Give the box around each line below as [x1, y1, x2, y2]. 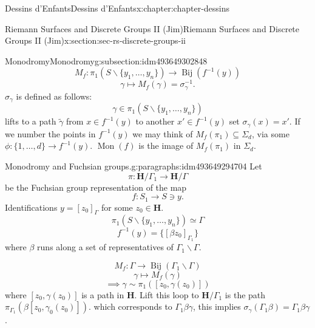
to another [135, 115, 175, 128]
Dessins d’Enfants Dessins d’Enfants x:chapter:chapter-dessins [5, 2, 230, 14]
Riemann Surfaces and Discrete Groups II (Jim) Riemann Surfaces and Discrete [5, 22, 300, 35]
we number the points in [5, 127, 96, 140]
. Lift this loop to [134, 288, 199, 301]
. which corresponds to [88, 300, 172, 313]
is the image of [138, 139, 194, 152]
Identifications [5, 200, 58, 213]
